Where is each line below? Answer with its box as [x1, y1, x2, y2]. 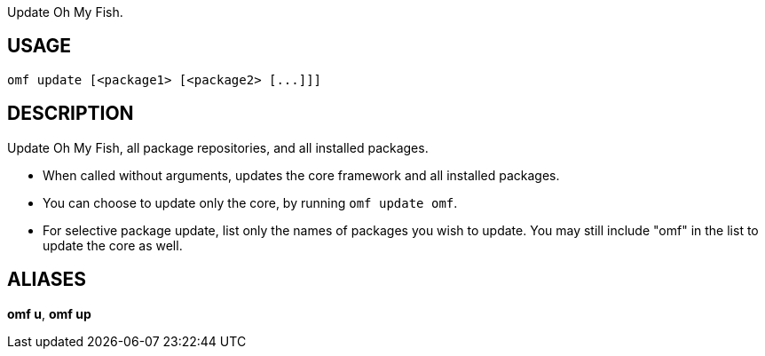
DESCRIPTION [7, 102, 134, 125]
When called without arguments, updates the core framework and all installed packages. [43, 167, 560, 183]
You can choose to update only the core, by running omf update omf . [43, 194, 458, 210]
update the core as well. [43, 237, 183, 253]
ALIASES [7, 268, 87, 291]
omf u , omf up [7, 305, 91, 321]
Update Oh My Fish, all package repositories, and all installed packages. [7, 139, 429, 155]
